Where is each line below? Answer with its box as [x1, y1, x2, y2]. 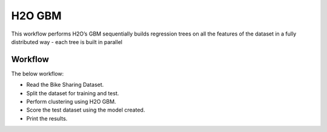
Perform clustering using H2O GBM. [26, 98, 116, 105]
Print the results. [26, 115, 68, 122]
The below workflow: [11, 70, 64, 77]
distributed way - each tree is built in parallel [11, 38, 122, 45]
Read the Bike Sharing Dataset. [26, 81, 104, 89]
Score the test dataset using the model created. [26, 106, 145, 114]
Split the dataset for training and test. [26, 89, 119, 96]
